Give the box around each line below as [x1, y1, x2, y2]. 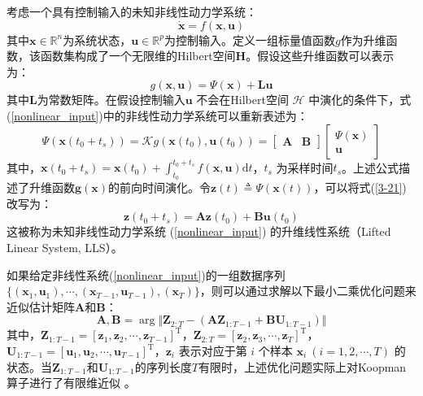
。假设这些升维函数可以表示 [246, 47, 395, 64]
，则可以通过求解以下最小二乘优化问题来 [199, 282, 416, 299]
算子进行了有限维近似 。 [7, 374, 136, 391]
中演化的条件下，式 [308, 91, 412, 108]
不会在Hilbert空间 [196, 91, 289, 108]
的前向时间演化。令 [108, 179, 211, 196]
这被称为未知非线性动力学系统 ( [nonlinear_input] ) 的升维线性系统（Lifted [7, 223, 391, 240]
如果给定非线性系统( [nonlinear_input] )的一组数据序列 [7, 266, 286, 283]
